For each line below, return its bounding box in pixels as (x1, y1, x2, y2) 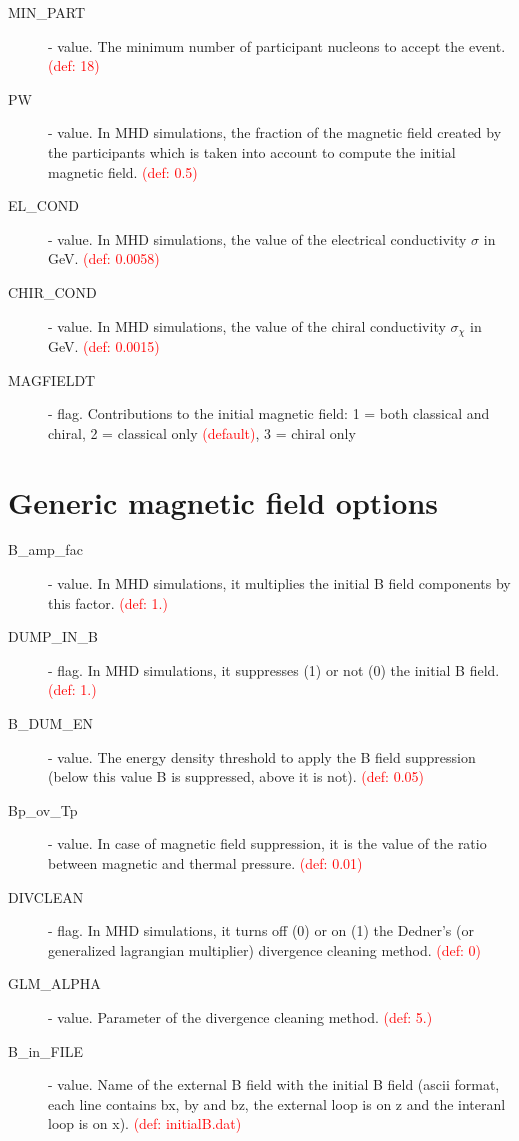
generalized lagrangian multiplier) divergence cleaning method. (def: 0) (48, 939, 482, 960)
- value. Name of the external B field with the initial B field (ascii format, (48, 1074, 500, 1095)
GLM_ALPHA (8, 973, 101, 994)
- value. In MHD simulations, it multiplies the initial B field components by (48, 573, 511, 594)
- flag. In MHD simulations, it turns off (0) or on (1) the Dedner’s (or (48, 920, 474, 941)
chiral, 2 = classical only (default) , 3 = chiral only (48, 422, 356, 443)
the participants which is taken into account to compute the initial (48, 141, 456, 162)
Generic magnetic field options (8, 481, 438, 522)
